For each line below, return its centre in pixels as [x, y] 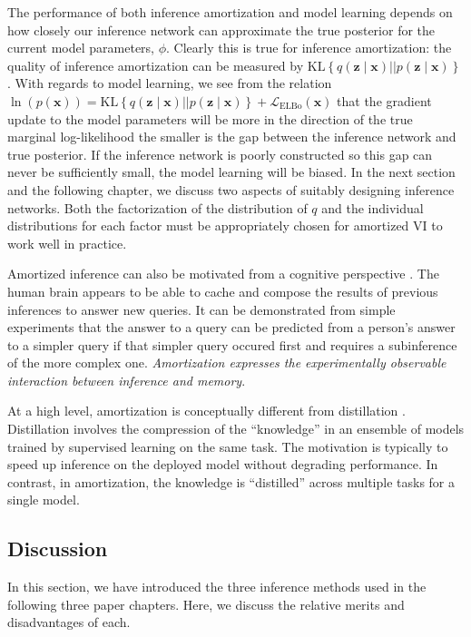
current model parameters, [81, 48]
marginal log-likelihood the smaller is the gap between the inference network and [232, 137]
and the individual [373, 207]
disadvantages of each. [69, 622]
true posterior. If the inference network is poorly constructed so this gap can [220, 154]
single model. [44, 500]
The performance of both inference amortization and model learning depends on [230, 12]
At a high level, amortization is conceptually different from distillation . [206, 411]
